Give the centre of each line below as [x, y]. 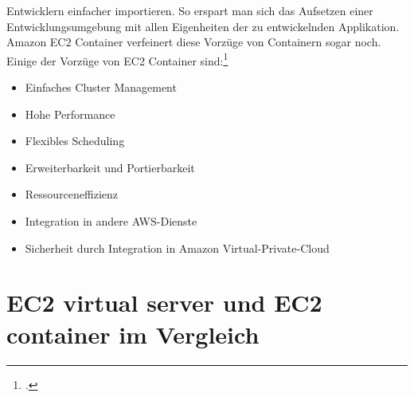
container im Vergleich [133, 334]
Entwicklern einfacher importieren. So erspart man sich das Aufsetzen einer [190, 10]
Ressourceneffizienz [72, 194]
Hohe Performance [70, 114]
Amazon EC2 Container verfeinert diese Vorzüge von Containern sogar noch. [194, 42]
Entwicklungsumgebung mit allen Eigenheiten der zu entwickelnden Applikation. [203, 26]
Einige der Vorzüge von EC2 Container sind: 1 [117, 59]
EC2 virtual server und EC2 [164, 303]
